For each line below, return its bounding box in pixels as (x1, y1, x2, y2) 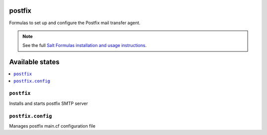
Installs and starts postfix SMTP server (9, 100, 89, 106)
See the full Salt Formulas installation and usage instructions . (22, 43, 147, 48)
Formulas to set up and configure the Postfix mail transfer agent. (9, 20, 141, 26)
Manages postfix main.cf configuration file (9, 123, 96, 129)
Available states (9, 58, 60, 66)
